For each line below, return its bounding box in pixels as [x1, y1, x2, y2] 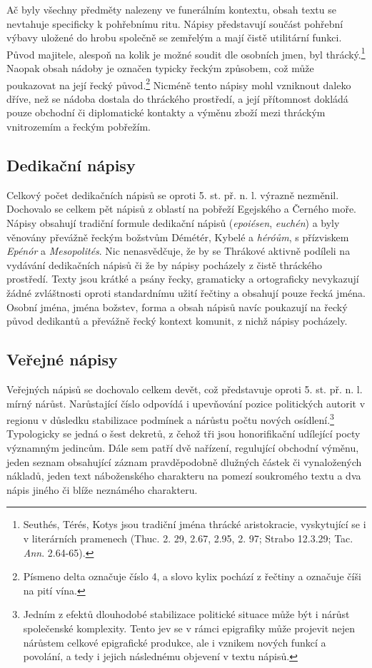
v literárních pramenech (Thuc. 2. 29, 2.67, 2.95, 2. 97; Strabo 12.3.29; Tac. [23, 531, 353, 545]
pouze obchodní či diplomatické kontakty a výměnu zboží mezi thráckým [6, 105, 326, 120]
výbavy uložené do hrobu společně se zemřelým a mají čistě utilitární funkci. [6, 30, 342, 45]
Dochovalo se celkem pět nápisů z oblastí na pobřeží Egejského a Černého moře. [6, 201, 356, 216]
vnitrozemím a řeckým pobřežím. [6, 119, 151, 134]
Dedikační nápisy [6, 154, 136, 176]
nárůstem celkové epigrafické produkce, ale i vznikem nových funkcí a [23, 634, 326, 649]
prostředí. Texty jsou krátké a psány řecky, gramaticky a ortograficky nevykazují [6, 271, 359, 286]
